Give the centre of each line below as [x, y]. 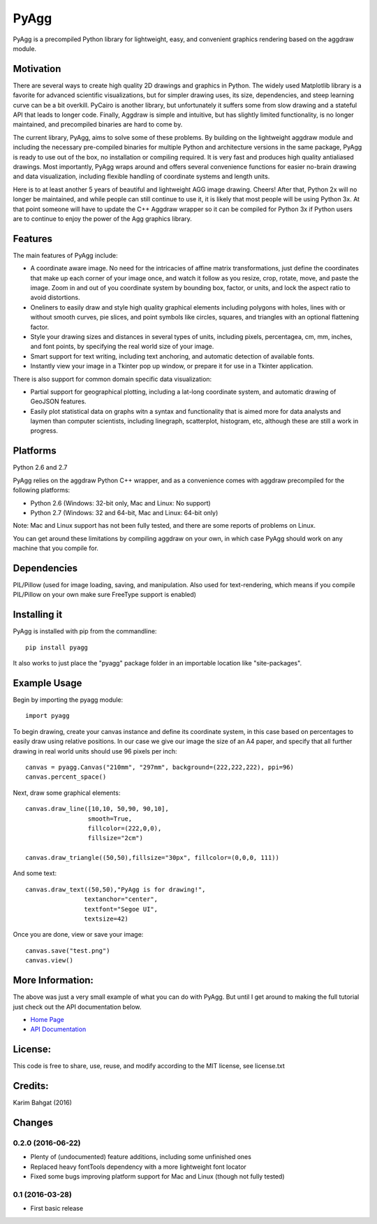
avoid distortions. [55, 298]
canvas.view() [49, 960]
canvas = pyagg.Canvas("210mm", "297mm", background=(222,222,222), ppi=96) [160, 767]
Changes [33, 1122]
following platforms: [42, 490]
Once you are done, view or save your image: [78, 935]
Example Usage [47, 683]
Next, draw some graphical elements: [67, 793]
